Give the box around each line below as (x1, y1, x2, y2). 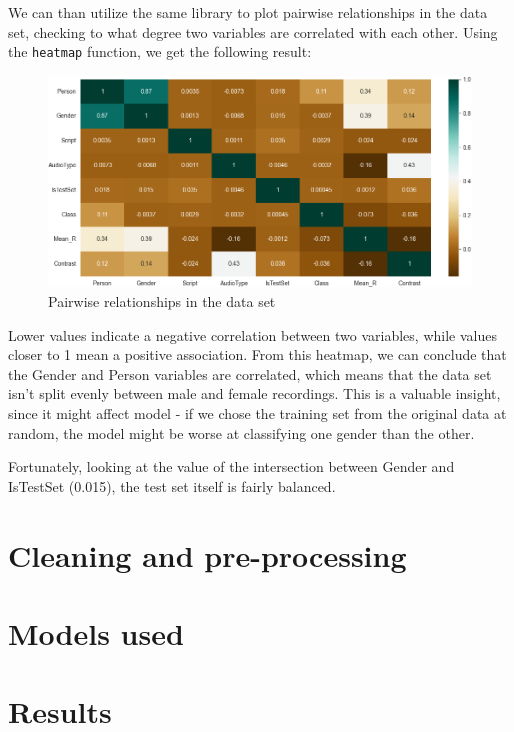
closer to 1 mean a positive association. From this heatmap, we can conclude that (8, 344, 507, 365)
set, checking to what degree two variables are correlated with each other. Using (8, 21, 498, 42)
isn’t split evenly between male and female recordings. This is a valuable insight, (8, 383, 501, 404)
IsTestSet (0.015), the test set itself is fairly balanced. (8, 475, 336, 496)
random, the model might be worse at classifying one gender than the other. (8, 422, 475, 443)
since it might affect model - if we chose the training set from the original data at (8, 402, 507, 423)
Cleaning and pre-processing (8, 534, 407, 575)
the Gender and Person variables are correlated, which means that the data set (8, 363, 492, 384)
